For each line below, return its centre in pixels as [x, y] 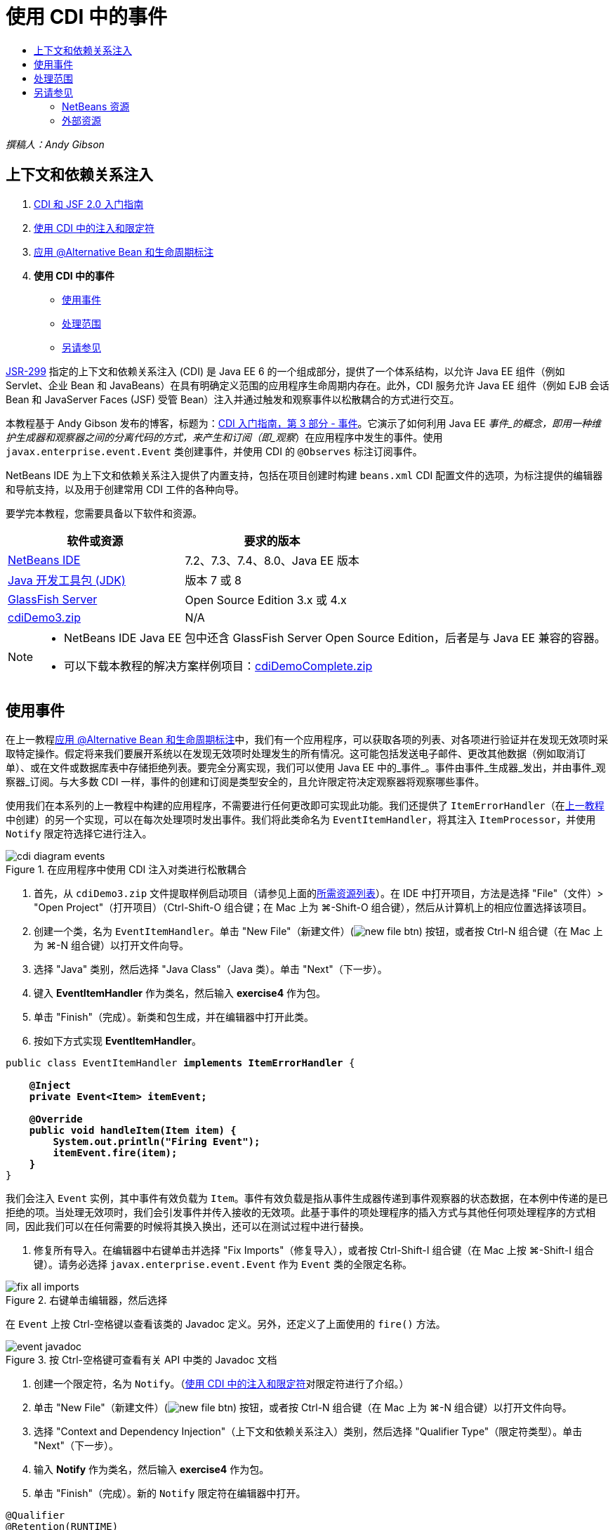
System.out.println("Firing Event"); [157, 1142]
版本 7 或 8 [213, 580]
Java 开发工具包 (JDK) [67, 580]
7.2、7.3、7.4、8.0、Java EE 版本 [272, 560]
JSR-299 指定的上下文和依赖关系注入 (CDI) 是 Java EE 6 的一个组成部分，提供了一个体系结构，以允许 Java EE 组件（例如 [285, 371]
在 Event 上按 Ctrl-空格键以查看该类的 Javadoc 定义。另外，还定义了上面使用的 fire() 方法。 [226, 1324]
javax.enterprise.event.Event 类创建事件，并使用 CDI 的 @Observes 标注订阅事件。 [214, 451]
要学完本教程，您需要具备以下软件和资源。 [104, 513]
